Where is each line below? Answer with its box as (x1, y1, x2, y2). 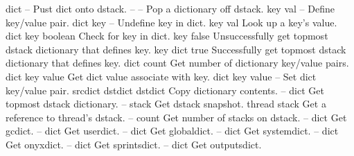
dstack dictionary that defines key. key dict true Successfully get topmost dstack (6, 42, 346, 56)
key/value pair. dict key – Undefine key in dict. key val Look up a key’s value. (6, 15, 337, 29)
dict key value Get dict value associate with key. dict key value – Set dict (6, 69, 317, 83)
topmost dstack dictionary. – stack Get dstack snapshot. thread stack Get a (6, 96, 326, 111)
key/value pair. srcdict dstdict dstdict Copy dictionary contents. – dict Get (6, 83, 324, 97)
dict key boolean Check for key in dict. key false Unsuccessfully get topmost (6, 28, 328, 43)
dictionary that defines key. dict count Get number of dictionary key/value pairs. (6, 55, 349, 70)
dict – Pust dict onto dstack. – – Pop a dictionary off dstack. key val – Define (6, 1, 335, 15)
